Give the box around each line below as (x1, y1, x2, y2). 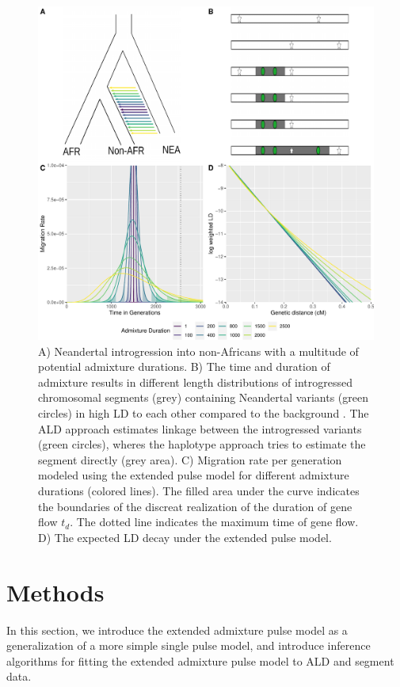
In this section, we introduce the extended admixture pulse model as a (6, 621, 348, 638)
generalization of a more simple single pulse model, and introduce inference (6, 637, 371, 654)
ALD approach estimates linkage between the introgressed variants (38, 420, 362, 437)
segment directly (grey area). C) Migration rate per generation (38, 451, 342, 468)
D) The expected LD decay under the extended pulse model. (38, 529, 332, 545)
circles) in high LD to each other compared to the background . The (38, 405, 369, 422)
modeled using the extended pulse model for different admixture (38, 467, 349, 483)
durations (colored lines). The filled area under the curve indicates (38, 483, 360, 499)
